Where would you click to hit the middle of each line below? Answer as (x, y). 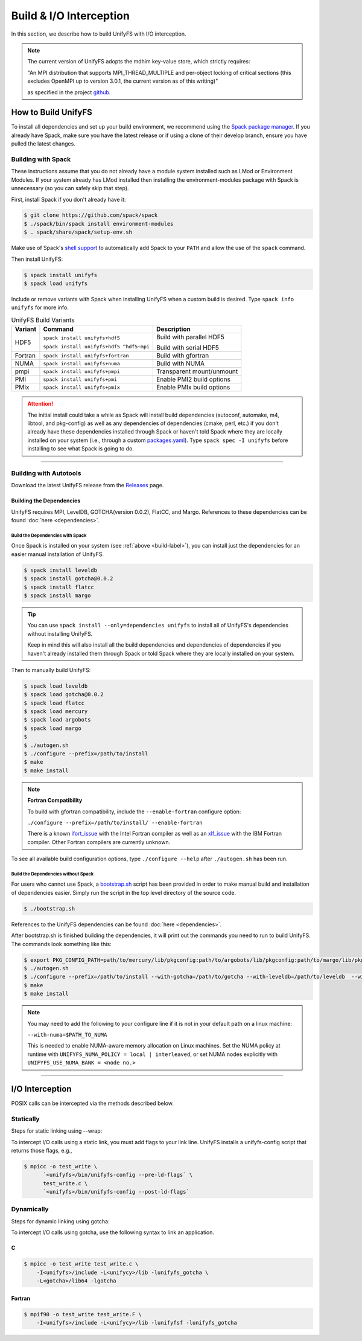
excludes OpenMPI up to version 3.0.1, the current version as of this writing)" (123, 81)
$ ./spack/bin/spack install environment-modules (99, 224)
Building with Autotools (46, 473)
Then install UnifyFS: (37, 259)
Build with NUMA (180, 363)
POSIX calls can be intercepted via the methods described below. (93, 1103)
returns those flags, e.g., (42, 1150)
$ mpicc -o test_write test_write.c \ (81, 1264)
